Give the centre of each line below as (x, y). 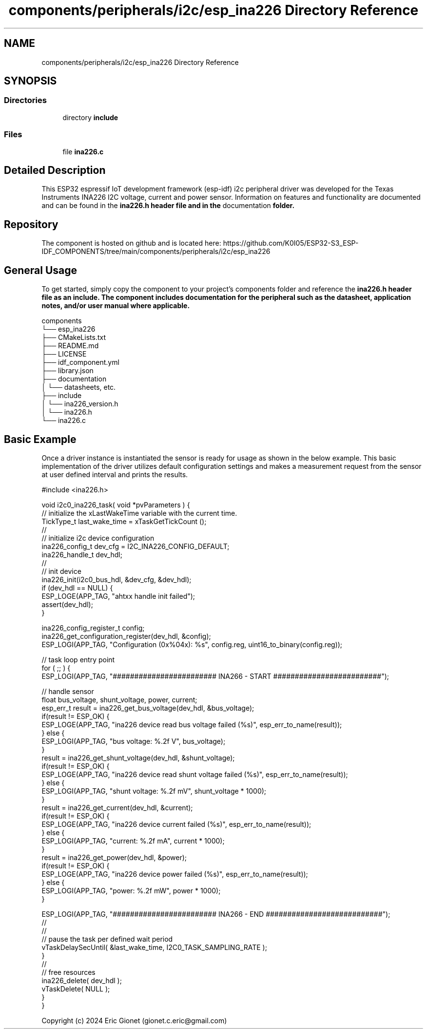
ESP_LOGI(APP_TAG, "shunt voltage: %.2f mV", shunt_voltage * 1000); (154, 791)
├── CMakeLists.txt (74, 337)
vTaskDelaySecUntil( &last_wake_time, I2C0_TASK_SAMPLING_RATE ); (154, 947)
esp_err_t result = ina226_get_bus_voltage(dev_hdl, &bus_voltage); (148, 708)
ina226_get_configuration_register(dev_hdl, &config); (126, 636)
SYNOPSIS (30, 81)
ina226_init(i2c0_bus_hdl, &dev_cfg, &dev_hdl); (116, 579)
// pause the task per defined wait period (107, 939)
